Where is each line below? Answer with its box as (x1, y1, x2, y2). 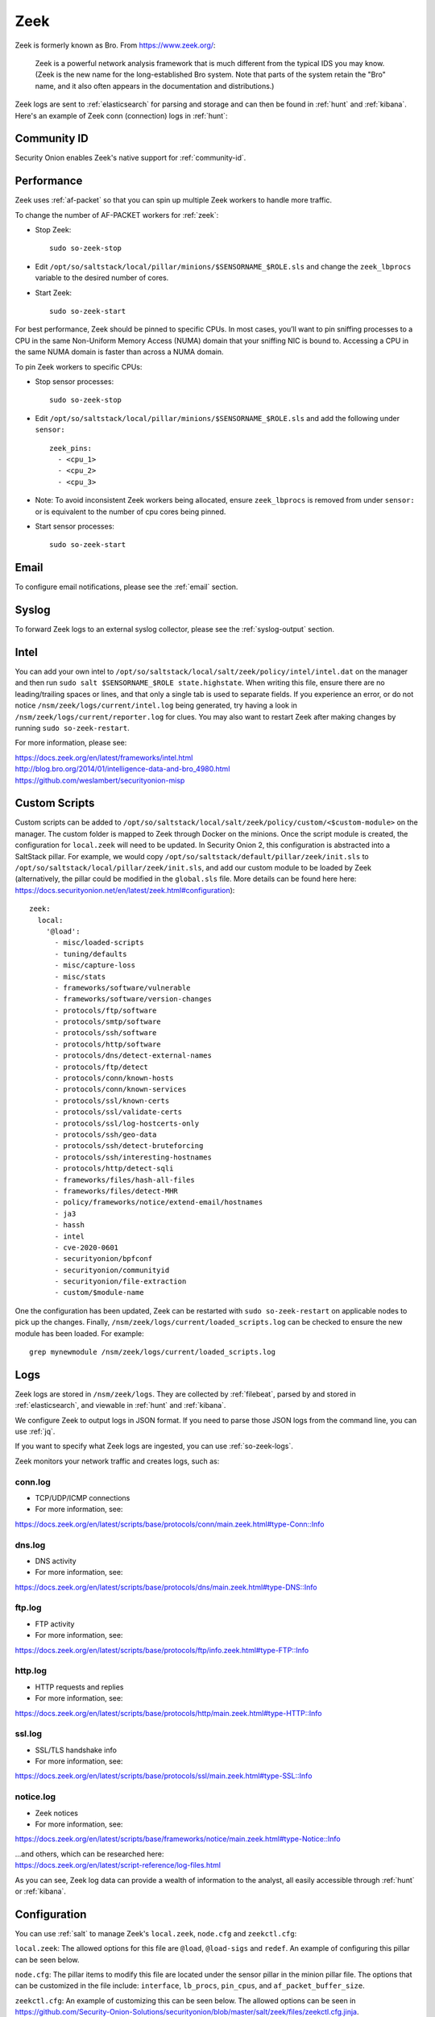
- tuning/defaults (54, 949, 127, 958)
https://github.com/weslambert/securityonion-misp (14, 775, 185, 785)
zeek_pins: (49, 444, 93, 453)
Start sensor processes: (35, 521, 114, 531)
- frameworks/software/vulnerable (54, 983, 191, 992)
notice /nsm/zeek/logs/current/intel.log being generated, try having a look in (14, 700, 297, 710)
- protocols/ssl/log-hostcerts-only (54, 1118, 200, 1128)
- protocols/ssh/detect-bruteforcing (54, 1142, 204, 1150)
